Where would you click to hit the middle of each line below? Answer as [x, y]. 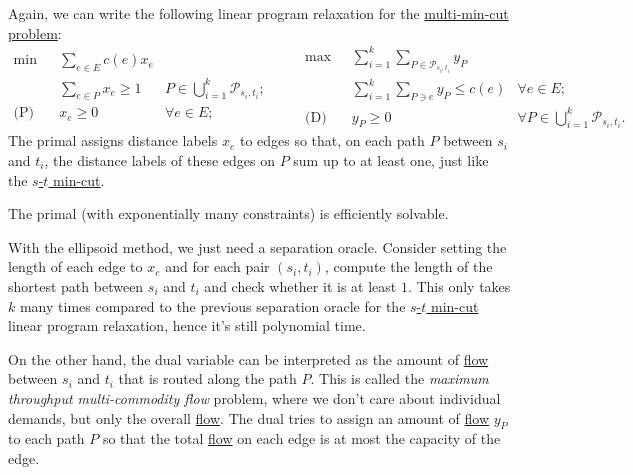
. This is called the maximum [399, 378]
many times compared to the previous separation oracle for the [212, 305]
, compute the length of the [408, 266]
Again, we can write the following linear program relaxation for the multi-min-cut [258, 13]
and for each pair [217, 266]
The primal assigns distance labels [113, 140]
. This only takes [459, 285]
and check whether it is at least [300, 285]
